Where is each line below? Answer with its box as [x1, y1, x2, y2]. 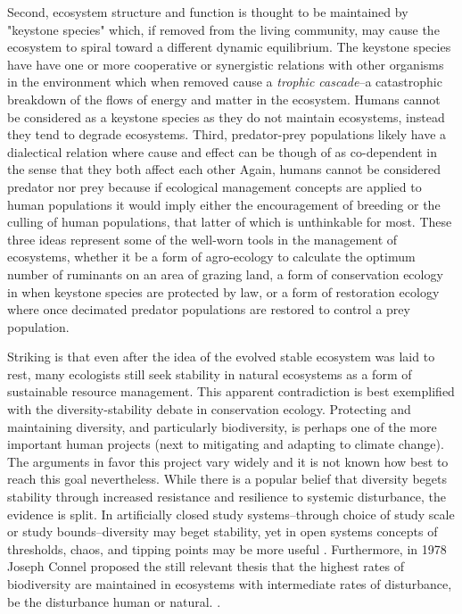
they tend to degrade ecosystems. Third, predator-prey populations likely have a [7, 125, 447, 144]
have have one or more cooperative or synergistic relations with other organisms [7, 54, 444, 73]
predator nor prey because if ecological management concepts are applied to [7, 177, 422, 195]
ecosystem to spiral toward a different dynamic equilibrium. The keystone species [7, 37, 451, 56]
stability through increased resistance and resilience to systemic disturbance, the [7, 487, 446, 506]
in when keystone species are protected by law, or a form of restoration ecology [7, 282, 440, 301]
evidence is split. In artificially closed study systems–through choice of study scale [7, 504, 455, 523]
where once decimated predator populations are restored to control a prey [7, 300, 410, 319]
